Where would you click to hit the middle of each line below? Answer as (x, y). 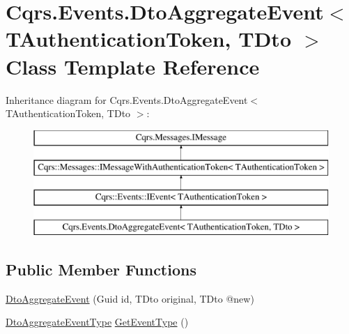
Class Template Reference (133, 66)
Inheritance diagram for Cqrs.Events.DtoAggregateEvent (127, 99)
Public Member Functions (101, 269)
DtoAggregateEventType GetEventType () (97, 322)
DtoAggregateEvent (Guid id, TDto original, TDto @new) (130, 298)
